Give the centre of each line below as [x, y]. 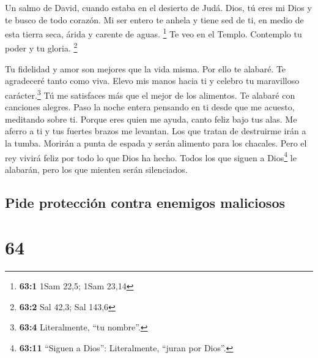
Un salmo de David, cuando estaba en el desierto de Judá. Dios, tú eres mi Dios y [158, 7]
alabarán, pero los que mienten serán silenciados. [96, 169]
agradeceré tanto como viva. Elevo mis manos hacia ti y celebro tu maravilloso [152, 81]
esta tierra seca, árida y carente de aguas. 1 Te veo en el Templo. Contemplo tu [153, 33]
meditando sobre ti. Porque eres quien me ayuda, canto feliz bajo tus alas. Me [151, 119]
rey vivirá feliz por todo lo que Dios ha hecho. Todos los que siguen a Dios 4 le [151, 156]
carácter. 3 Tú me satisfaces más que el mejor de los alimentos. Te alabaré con [150, 94]
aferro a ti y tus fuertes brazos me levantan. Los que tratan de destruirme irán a [156, 131]
